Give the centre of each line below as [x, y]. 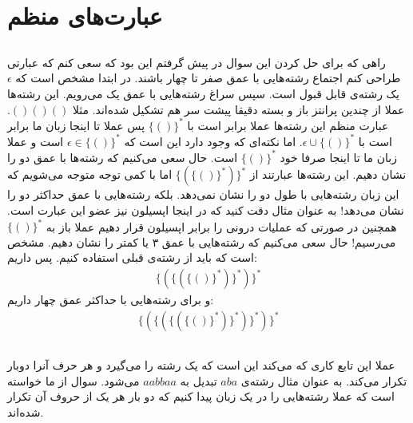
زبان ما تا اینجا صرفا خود [338, 157]
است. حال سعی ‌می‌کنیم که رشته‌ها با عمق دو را [123, 157]
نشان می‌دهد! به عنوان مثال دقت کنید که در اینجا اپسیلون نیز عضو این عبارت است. [206, 210]
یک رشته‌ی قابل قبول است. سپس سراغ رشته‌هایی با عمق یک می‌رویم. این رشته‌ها [204, 93]
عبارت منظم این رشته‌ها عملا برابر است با [288, 125]
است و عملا [36, 141]
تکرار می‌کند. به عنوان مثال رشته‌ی [324, 380]
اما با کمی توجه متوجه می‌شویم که [90, 174]
